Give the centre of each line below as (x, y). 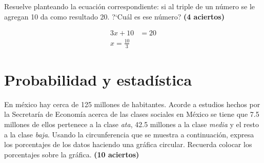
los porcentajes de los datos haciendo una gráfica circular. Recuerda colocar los (128, 144)
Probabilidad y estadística (98, 79)
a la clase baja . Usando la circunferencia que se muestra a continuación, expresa (129, 134)
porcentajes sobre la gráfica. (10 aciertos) (72, 154)
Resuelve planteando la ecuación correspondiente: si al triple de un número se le (130, 6)
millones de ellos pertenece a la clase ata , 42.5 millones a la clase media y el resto (131, 124)
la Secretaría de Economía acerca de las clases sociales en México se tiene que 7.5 (132, 114)
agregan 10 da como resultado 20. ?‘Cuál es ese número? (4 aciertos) (114, 16)
